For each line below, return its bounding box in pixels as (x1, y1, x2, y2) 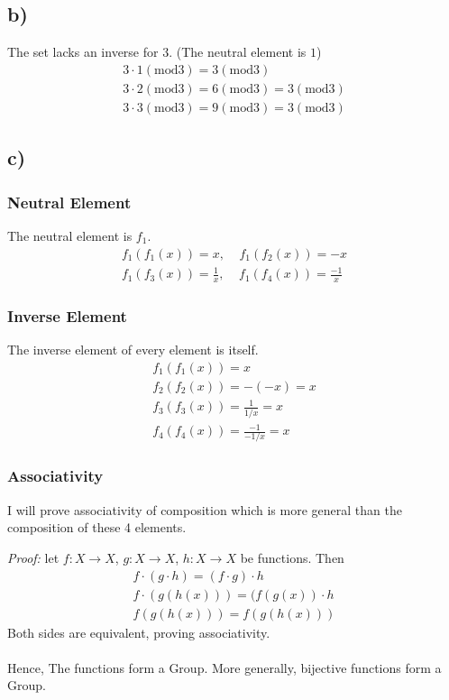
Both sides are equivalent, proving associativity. (7, 622, 270, 641)
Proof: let (7, 548, 60, 566)
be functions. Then (240, 548, 344, 566)
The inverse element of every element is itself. (7, 340, 259, 359)
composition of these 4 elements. (7, 518, 187, 537)
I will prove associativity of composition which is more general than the (7, 500, 402, 519)
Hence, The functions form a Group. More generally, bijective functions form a (7, 658, 442, 677)
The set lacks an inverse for (7, 42, 159, 61)
